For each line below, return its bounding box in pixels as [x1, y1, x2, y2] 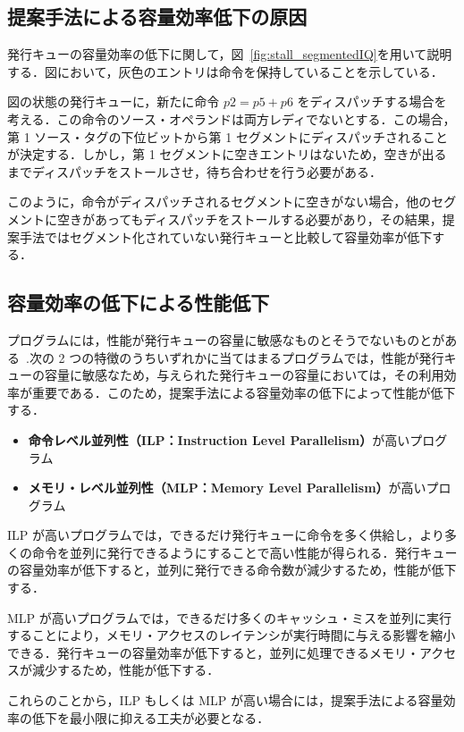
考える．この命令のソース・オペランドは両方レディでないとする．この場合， [7, 109, 456, 128]
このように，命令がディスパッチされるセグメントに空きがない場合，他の [7, 192, 432, 211]
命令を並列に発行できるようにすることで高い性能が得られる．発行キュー [31, 543, 458, 561]
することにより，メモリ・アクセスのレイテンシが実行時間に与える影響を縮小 [7, 626, 456, 644]
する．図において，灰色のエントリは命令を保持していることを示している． [7, 62, 443, 80]
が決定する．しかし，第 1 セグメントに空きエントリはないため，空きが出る [7, 145, 447, 164]
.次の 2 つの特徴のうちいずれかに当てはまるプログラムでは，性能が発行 [26, 348, 444, 366]
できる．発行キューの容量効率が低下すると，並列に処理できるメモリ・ [7, 643, 419, 661]
